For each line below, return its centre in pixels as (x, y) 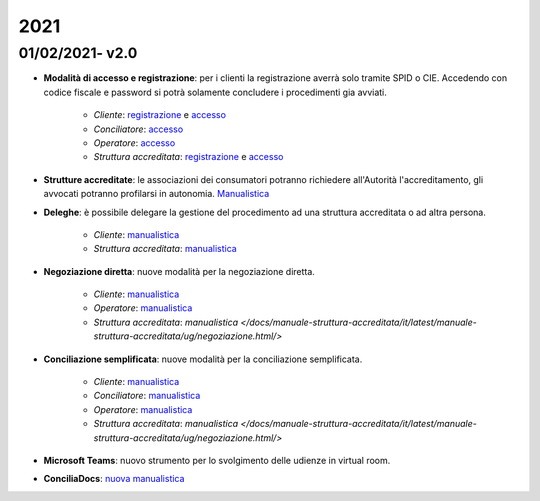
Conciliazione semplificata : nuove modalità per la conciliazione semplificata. (203, 359)
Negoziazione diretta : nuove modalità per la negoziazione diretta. (179, 271)
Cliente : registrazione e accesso (160, 115)
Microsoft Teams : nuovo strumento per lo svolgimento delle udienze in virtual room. (217, 460)
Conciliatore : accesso (138, 129)
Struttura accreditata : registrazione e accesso (188, 157)
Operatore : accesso (134, 142)
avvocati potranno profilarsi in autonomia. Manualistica (156, 194)
